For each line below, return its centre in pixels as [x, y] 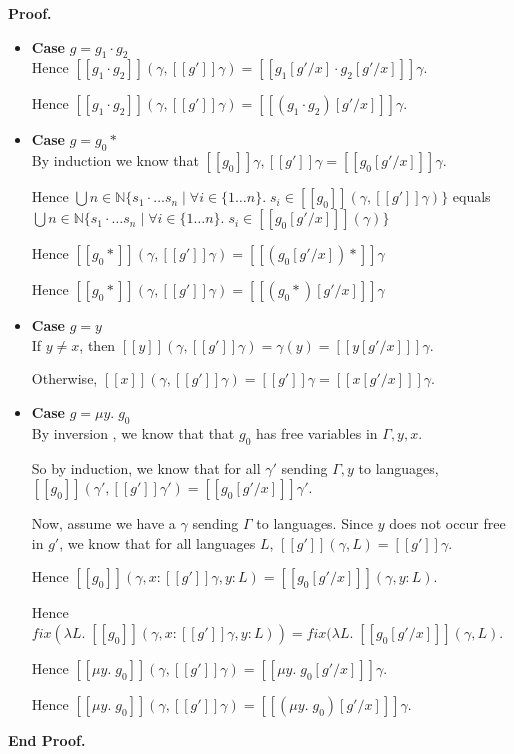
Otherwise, [64, 378]
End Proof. [47, 739]
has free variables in [317, 432]
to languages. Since [315, 523]
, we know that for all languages [157, 542]
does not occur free [447, 523]
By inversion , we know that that [133, 432]
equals [471, 196]
